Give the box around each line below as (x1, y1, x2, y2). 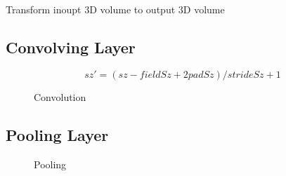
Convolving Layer (6, 36, 136, 57)
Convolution (34, 89, 86, 104)
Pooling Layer (6, 123, 109, 145)
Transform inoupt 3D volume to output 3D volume (6, 2, 225, 16)
